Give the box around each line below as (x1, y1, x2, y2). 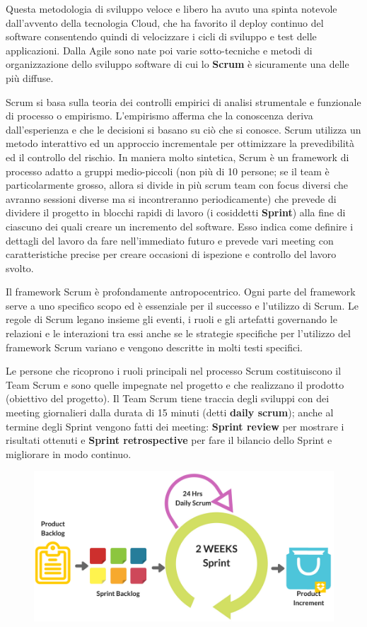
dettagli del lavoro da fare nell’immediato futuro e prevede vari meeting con (6, 233, 334, 247)
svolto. (6, 260, 34, 275)
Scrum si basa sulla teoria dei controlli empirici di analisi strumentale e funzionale (6, 94, 361, 109)
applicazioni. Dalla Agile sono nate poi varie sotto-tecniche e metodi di (6, 42, 313, 57)
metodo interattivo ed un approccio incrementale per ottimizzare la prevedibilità (6, 136, 354, 151)
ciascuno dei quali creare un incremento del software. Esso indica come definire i (6, 218, 354, 233)
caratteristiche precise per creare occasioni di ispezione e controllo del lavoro (6, 247, 337, 262)
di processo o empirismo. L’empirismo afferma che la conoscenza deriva (6, 108, 313, 123)
